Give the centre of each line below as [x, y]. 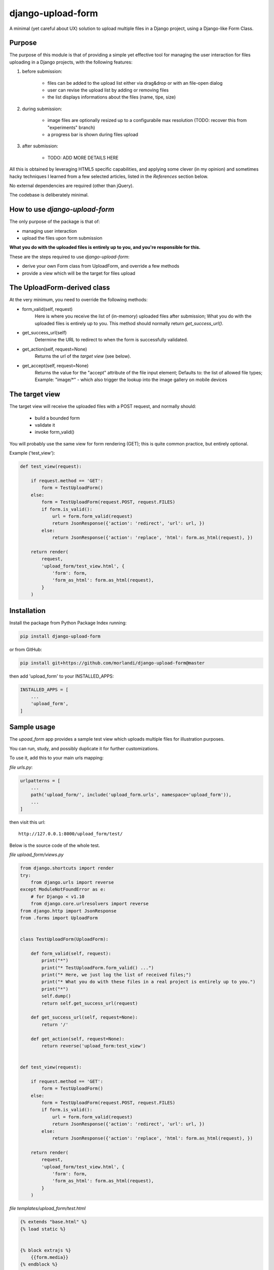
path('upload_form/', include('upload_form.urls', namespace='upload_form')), [131, 795]
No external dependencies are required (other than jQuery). [72, 185]
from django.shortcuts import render [67, 868]
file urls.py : [21, 767]
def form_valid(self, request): [71, 953]
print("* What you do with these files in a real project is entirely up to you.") [148, 982]
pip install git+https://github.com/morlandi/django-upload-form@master [112, 663]
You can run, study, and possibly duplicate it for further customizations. [84, 748]
